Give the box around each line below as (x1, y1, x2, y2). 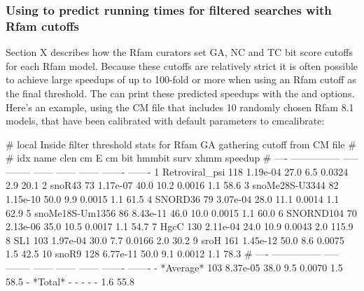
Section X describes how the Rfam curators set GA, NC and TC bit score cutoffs (6, 45, 353, 59)
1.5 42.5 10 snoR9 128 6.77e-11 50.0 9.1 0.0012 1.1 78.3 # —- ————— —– (6, 246, 339, 261)
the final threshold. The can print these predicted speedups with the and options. (6, 85, 355, 100)
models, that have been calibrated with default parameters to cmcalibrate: (6, 113, 325, 128)
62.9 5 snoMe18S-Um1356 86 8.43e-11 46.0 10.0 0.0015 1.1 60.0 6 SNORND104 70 (6, 205, 357, 220)
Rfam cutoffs (6, 17, 79, 34)
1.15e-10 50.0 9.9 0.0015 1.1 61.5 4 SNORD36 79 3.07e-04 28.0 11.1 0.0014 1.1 (6, 192, 339, 206)
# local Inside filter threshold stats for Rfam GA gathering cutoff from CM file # (6, 136, 356, 151)
